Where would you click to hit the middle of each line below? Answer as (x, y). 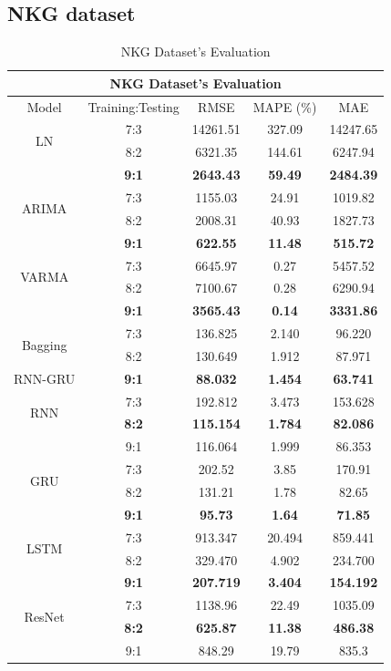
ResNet (44, 616)
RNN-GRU (45, 378)
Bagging (44, 344)
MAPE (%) (285, 106)
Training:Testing (134, 106)
